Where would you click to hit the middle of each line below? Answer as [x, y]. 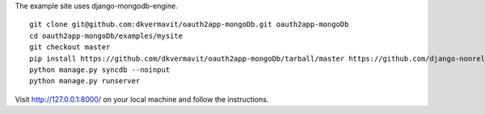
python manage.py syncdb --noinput [100, 70]
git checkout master [70, 47]
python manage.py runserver [85, 81]
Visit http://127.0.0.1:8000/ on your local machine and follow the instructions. [142, 99]
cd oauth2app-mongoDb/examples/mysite [106, 36]
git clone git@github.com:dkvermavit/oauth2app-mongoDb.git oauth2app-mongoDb [189, 25]
